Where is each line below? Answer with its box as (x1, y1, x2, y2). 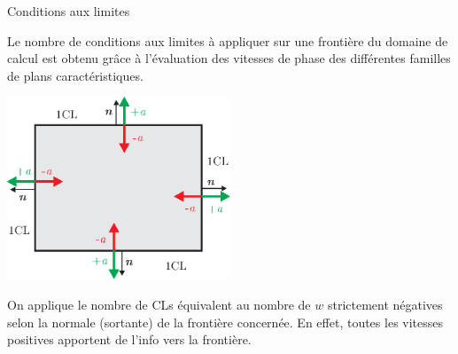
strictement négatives (327, 295, 443, 314)
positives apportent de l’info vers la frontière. (7, 330, 252, 349)
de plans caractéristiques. (7, 66, 144, 84)
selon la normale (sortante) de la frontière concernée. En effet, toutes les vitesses (7, 312, 444, 331)
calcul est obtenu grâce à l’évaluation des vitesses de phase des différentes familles (7, 49, 451, 67)
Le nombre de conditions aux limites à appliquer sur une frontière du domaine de (7, 31, 448, 50)
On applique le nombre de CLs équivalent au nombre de (7, 295, 311, 314)
